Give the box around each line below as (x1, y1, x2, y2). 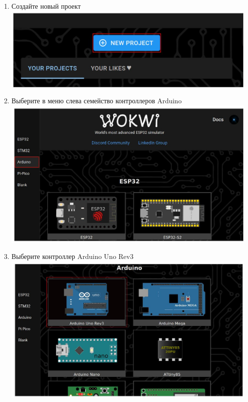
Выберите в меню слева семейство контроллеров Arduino (11, 96, 182, 106)
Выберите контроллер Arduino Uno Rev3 (11, 251, 134, 261)
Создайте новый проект (11, 1, 81, 11)
